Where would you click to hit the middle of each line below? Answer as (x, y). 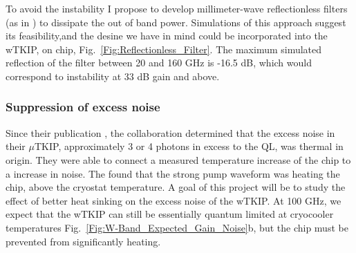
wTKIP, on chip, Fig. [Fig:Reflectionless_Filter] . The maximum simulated (164, 49)
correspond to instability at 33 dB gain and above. (113, 76)
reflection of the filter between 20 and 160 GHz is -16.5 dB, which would (159, 63)
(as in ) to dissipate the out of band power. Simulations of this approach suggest (176, 22)
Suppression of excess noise (83, 107)
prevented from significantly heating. (83, 241)
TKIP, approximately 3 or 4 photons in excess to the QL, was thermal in (189, 146)
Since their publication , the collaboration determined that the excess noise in (170, 132)
